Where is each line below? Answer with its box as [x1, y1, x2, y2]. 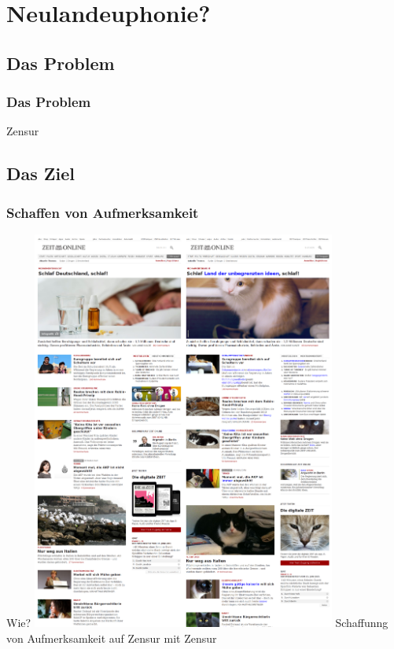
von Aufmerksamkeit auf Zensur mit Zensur [6, 629, 217, 646]
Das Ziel [6, 161, 75, 186]
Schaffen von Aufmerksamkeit [6, 202, 199, 222]
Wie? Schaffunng [6, 614, 388, 631]
